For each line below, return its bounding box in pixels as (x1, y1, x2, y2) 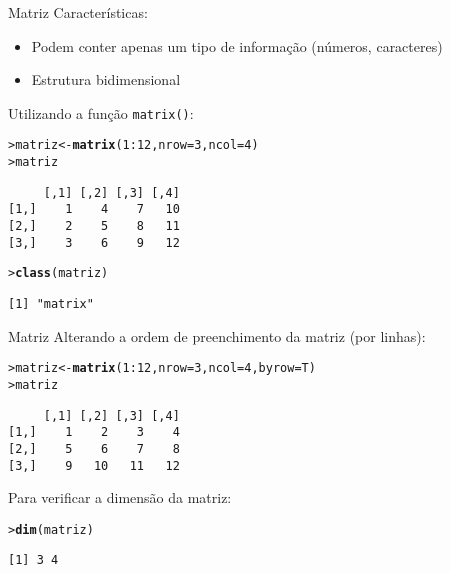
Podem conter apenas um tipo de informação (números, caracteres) (31, 35, 443, 56)
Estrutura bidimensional (31, 69, 181, 90)
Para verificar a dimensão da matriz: (8, 487, 232, 508)
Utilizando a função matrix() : (8, 102, 194, 123)
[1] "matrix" (8, 297, 94, 312)
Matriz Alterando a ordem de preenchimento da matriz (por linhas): (8, 325, 426, 346)
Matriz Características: (8, 2, 148, 22)
